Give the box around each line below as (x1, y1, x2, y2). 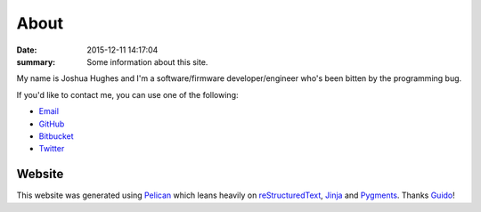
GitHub (38, 118, 65, 129)
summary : (16, 56, 56, 67)
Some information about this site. (86, 56, 208, 67)
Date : (16, 45, 37, 55)
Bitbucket (38, 130, 75, 142)
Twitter (38, 143, 65, 154)
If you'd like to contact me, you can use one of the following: (16, 89, 240, 100)
